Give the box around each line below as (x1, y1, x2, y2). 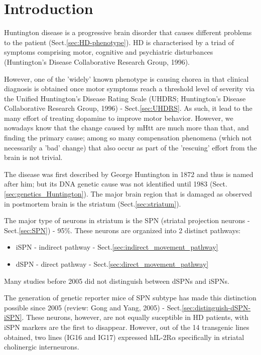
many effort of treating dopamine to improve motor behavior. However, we (4, 112, 233, 123)
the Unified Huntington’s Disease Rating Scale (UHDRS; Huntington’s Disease (4, 93, 246, 103)
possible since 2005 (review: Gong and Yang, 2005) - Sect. (4, 302, 182, 312)
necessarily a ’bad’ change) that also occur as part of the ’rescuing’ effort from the (4, 142, 257, 152)
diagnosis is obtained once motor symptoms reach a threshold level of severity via (4, 83, 255, 94)
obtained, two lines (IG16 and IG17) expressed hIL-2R (4, 331, 172, 342)
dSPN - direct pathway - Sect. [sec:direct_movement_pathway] (16, 259, 209, 269)
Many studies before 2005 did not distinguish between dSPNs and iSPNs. (4, 275, 229, 286)
